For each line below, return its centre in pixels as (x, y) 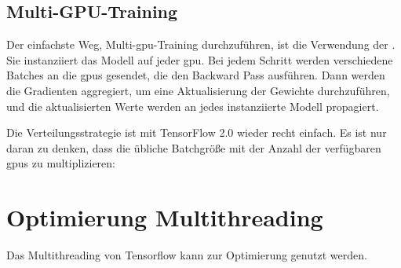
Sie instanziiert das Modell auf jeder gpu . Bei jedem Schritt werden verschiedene (200, 59)
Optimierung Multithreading (165, 217)
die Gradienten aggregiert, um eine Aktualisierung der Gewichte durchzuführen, (198, 90)
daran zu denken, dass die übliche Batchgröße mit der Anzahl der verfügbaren (194, 147)
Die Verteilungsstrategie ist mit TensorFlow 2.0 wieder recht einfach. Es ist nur (197, 132)
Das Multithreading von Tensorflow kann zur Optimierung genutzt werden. (187, 255)
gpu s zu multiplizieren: (61, 163)
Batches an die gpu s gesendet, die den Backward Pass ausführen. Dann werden (196, 75)
